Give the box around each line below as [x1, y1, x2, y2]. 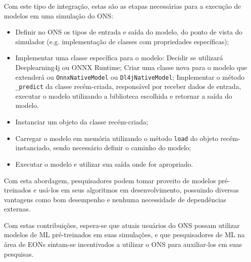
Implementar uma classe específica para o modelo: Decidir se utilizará [15, 52, 223, 63]
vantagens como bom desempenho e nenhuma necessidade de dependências [4, 194, 226, 204]
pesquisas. [4, 248, 34, 259]
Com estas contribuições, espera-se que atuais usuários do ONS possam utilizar [4, 220, 240, 230]
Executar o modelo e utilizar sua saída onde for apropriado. [15, 158, 193, 169]
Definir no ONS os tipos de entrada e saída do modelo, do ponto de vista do [15, 27, 243, 37]
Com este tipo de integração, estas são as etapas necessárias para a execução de [4, 1, 241, 11]
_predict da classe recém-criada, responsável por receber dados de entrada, [15, 81, 241, 91]
